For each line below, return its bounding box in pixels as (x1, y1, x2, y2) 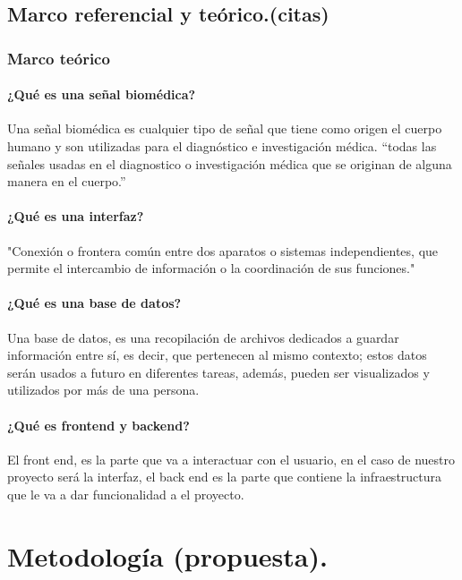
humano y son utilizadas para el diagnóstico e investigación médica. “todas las (7, 137, 437, 156)
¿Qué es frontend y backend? (7, 415, 190, 434)
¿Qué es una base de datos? (7, 294, 182, 312)
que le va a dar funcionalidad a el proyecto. (7, 484, 244, 503)
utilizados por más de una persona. (7, 380, 200, 399)
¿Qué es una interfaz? (7, 207, 144, 226)
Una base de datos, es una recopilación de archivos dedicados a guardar (7, 328, 399, 346)
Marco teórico (7, 47, 110, 69)
